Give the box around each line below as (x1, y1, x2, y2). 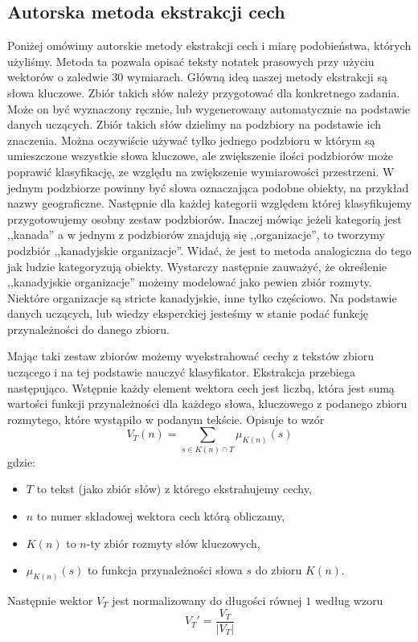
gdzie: (7, 453, 35, 470)
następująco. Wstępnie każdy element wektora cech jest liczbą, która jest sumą (7, 379, 395, 396)
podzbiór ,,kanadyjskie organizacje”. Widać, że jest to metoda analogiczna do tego (7, 241, 412, 258)
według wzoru (314, 592, 383, 609)
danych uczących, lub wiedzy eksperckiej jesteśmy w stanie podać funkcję (7, 305, 369, 322)
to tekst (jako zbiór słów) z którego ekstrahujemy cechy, (36, 480, 312, 497)
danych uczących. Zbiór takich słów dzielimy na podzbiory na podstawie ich (7, 116, 381, 133)
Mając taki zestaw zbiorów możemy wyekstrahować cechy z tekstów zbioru (7, 348, 375, 364)
